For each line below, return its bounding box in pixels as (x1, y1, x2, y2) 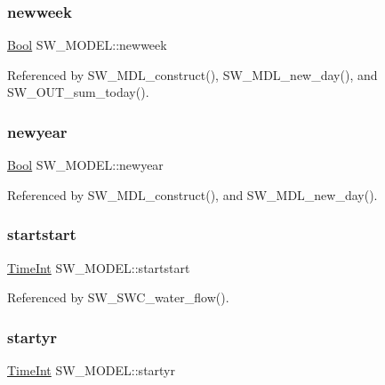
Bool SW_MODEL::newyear (7, 156, 164, 174)
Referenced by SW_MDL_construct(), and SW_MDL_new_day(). (7, 185, 378, 204)
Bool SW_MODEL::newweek (7, 36, 167, 54)
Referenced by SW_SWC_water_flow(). (7, 288, 229, 307)
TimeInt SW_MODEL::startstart (7, 258, 190, 277)
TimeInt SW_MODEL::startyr (7, 361, 175, 380)
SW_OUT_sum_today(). (7, 83, 149, 101)
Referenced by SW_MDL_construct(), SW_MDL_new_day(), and (7, 65, 378, 84)
